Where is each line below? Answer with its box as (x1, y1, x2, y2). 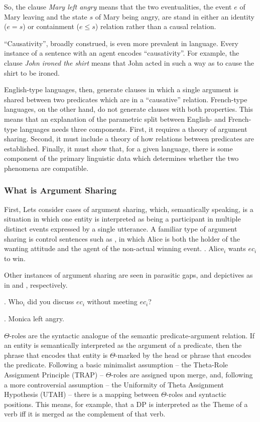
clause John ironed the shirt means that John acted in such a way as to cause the (4, 57, 254, 68)
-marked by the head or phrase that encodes (115, 349, 251, 360)
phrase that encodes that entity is (4, 349, 108, 360)
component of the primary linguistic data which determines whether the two (4, 153, 239, 163)
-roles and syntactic (166, 389, 226, 399)
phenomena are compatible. (4, 162, 89, 173)
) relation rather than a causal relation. (95, 21, 216, 32)
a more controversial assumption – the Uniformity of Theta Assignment (4, 379, 224, 389)
